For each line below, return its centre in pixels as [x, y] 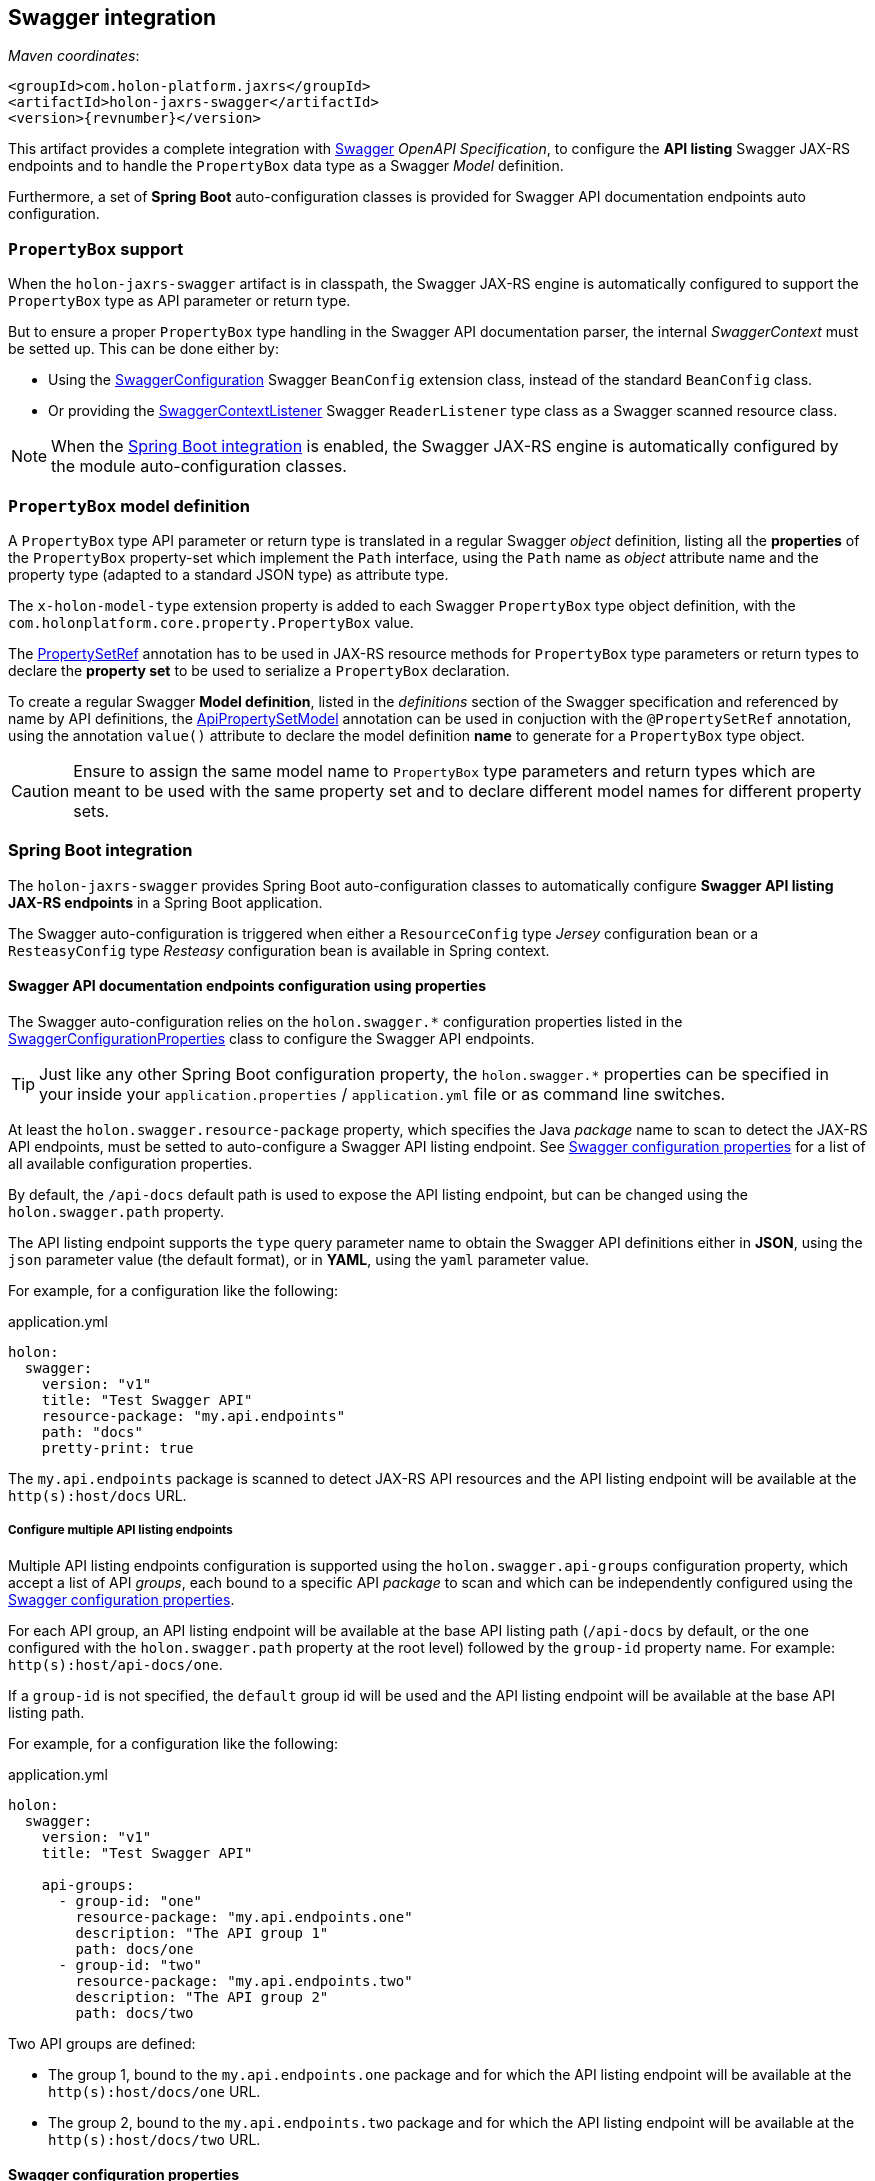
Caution [40, 790]
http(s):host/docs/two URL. [154, 2139]
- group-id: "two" [130, 1964]
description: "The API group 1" [202, 1932]
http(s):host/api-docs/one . [115, 1664]
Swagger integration [112, 17]
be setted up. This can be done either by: [143, 349]
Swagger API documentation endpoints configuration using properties [247, 986]
